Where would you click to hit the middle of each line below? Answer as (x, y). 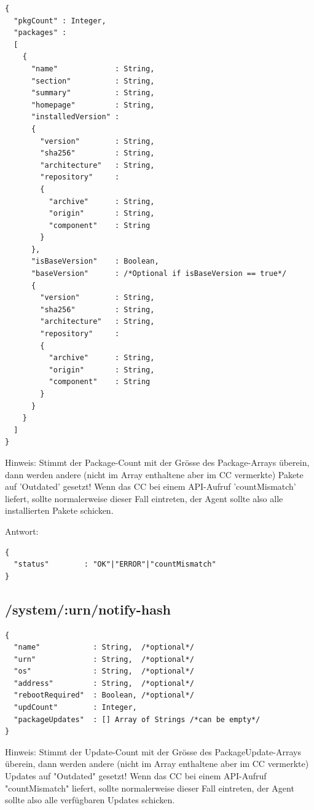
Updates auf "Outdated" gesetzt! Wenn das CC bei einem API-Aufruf (136, 776)
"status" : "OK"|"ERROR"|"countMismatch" (115, 564)
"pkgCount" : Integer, (60, 21)
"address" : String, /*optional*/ (104, 683)
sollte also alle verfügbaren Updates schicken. (90, 800)
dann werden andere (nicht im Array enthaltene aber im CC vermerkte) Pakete (154, 474)
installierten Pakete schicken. (59, 510)
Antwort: (22, 531)
